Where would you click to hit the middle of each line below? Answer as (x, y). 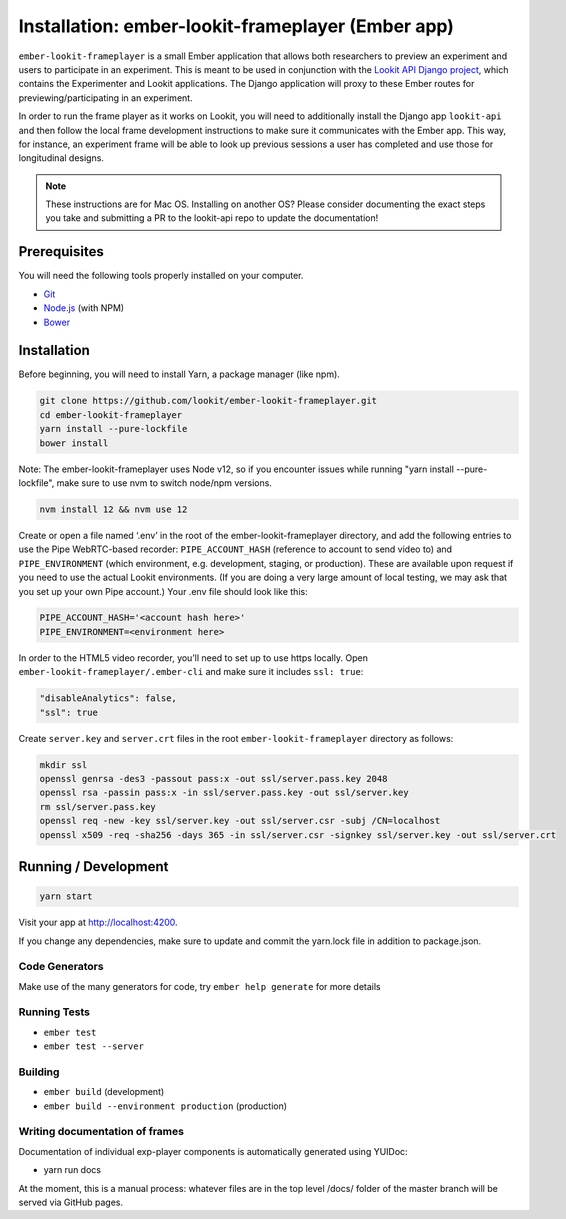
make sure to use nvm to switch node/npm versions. (164, 482)
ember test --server (94, 1046)
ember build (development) (104, 1092)
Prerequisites (61, 251)
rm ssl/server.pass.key (98, 806)
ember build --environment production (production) (165, 1106)
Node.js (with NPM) (84, 308)
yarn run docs (72, 1170)
